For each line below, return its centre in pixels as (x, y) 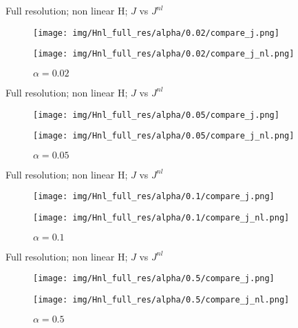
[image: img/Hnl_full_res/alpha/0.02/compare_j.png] (156, 33)
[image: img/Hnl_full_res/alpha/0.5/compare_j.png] (154, 279)
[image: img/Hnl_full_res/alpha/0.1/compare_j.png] (154, 197)
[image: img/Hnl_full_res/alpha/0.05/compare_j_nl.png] (164, 136)
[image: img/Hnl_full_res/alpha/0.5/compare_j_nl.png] (161, 299)
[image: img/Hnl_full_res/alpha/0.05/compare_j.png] (156, 115)
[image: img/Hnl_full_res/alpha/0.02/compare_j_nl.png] (164, 54)
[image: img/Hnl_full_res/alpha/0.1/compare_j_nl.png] (161, 218)
